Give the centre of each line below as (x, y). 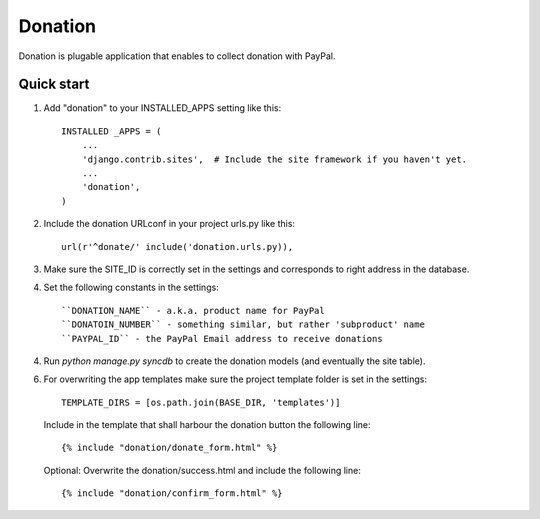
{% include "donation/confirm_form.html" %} (172, 493)
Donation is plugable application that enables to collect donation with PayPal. (177, 56)
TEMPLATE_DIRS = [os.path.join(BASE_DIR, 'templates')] (201, 402)
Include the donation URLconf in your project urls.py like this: (169, 224)
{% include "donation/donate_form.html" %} (169, 448)
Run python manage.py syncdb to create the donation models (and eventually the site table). (234, 361)
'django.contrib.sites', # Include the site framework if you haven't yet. (274, 159)
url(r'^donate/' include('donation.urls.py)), (177, 246)
